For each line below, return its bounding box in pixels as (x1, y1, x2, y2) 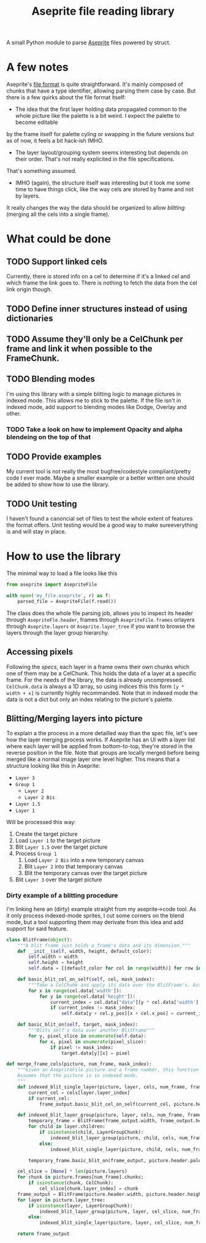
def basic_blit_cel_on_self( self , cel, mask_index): (17, 976, 155, 982)
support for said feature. (6, 925, 68, 932)
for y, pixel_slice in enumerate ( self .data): (28, 1033, 147, 1039)
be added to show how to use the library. (6, 481, 110, 488)
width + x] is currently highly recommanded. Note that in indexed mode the (6, 689, 198, 697)
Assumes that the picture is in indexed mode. (17, 1073, 139, 1079)
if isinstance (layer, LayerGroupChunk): (28, 1203, 133, 1209)
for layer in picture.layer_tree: (17, 1197, 105, 1203)
